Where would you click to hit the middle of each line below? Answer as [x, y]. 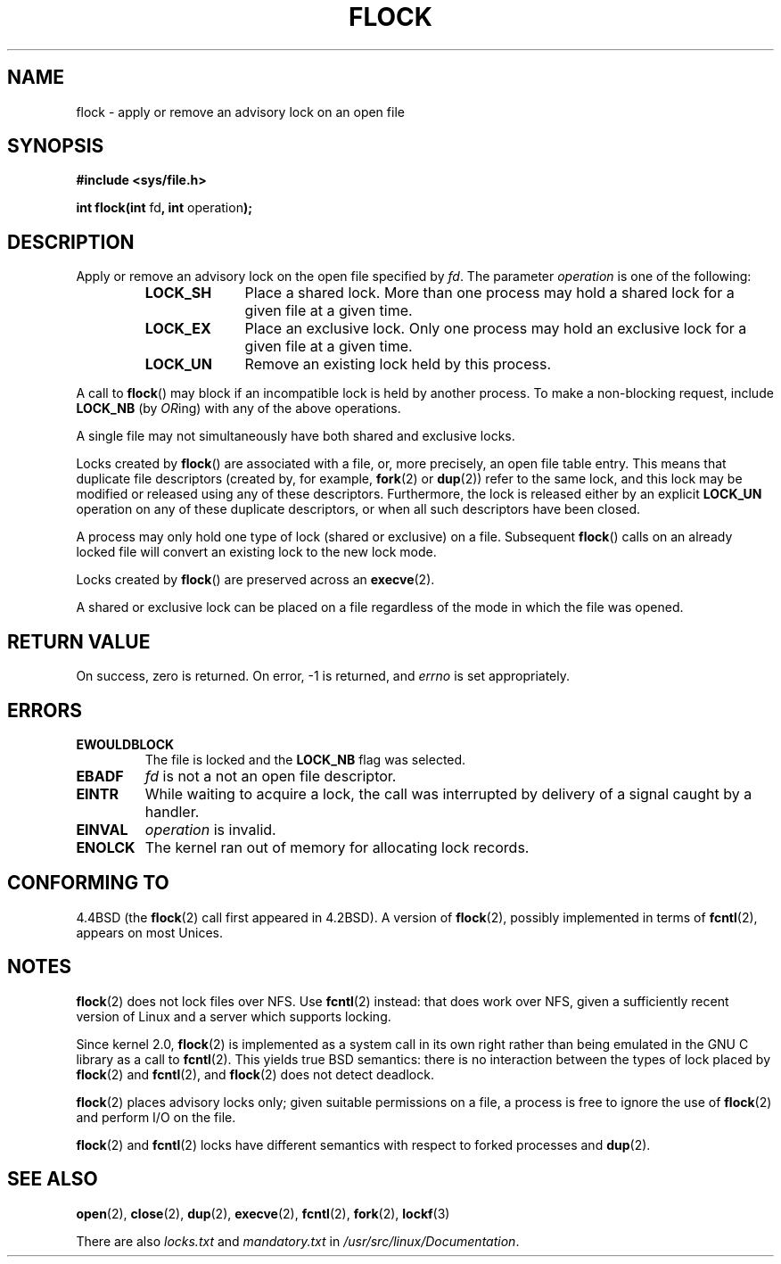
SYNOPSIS [56, 146]
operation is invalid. [210, 829]
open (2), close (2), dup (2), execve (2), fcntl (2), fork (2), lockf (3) [263, 1213]
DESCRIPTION [71, 242]
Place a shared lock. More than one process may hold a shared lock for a [489, 293]
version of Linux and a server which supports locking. [234, 1016]
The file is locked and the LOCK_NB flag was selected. [305, 759]
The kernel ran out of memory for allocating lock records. [337, 847]
